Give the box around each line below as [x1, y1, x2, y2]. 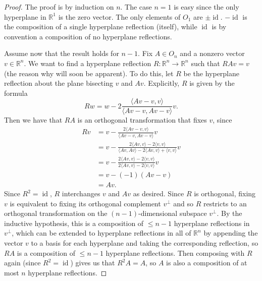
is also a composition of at [166, 257, 247, 268]
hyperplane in [4, 11, 46, 22]
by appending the [203, 228, 258, 238]
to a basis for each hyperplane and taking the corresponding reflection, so [31, 238, 258, 248]
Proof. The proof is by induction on [4, 2, 114, 12]
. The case [120, 2, 152, 12]
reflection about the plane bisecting [4, 78, 113, 88]
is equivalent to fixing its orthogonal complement [10, 198, 161, 208]
